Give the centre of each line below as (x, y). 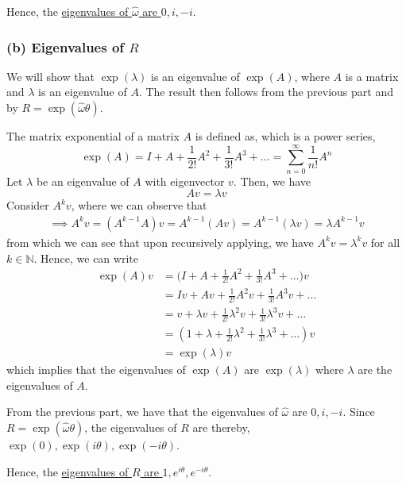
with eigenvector (185, 181)
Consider (28, 205)
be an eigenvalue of (83, 181)
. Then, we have (272, 181)
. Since (359, 412)
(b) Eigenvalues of (66, 46)
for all (385, 242)
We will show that (50, 76)
